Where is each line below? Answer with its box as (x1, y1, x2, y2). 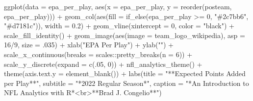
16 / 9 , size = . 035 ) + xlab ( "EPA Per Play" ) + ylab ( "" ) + (4, 40, 174, 50)
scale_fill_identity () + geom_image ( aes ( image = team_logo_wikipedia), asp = (4, 30, 245, 40)
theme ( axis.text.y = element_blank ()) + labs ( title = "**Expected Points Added (4, 68, 246, 79)
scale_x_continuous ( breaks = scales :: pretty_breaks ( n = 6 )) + (4, 49, 193, 59)
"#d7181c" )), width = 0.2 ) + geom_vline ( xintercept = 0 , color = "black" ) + (4, 20, 234, 31)
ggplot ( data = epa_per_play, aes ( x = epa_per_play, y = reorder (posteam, (4, 1, 232, 11)
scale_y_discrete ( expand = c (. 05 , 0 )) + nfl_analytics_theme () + (4, 59, 202, 69)
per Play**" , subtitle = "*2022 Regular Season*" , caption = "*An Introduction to (4, 78, 249, 88)
